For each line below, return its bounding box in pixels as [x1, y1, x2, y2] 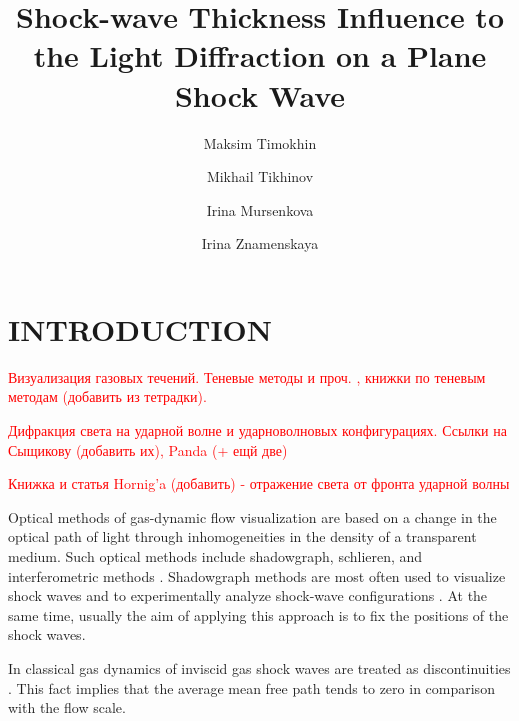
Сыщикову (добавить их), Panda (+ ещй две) [8, 439, 288, 460]
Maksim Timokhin [203, 132, 317, 153]
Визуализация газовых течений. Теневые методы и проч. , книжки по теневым [8, 366, 486, 387]
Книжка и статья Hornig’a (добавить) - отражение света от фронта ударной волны [8, 473, 510, 494]
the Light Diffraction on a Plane [33, 35, 487, 76]
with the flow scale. [8, 697, 126, 718]
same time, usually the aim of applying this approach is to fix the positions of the [8, 604, 509, 625]
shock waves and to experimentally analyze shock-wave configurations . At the [8, 585, 488, 606]
